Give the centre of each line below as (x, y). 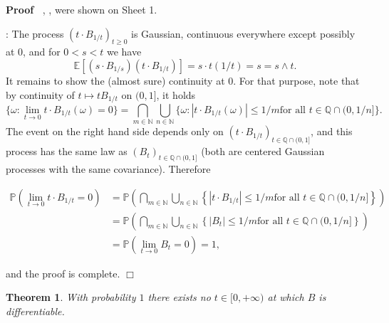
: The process (35, 33)
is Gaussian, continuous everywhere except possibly (243, 33)
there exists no (179, 297)
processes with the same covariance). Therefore (108, 168)
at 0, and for (33, 52)
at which (286, 297)
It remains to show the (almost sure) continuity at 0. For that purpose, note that (183, 80)
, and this (332, 131)
